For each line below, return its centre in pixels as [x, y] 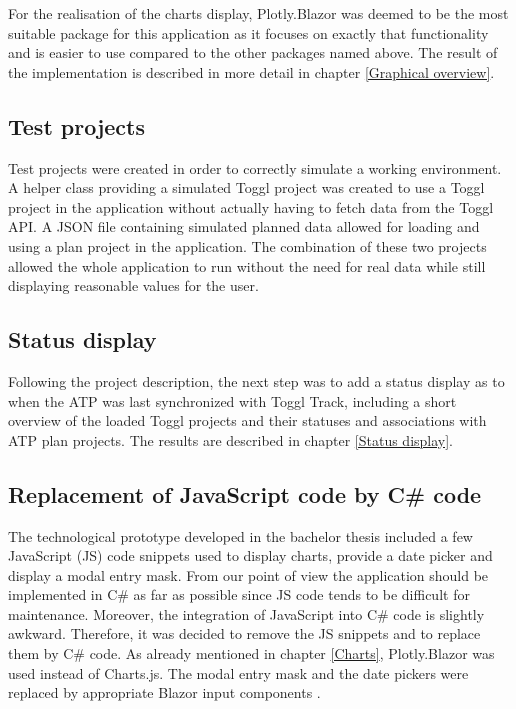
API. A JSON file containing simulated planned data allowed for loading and [244, 226]
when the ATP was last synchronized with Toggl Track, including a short [232, 400]
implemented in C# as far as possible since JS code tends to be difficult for [239, 594]
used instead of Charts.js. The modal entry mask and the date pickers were [238, 672]
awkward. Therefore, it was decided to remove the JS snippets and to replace [244, 633]
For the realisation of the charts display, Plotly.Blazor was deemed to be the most [258, 13]
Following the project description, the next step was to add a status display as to [256, 380]
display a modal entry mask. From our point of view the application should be [248, 574]
